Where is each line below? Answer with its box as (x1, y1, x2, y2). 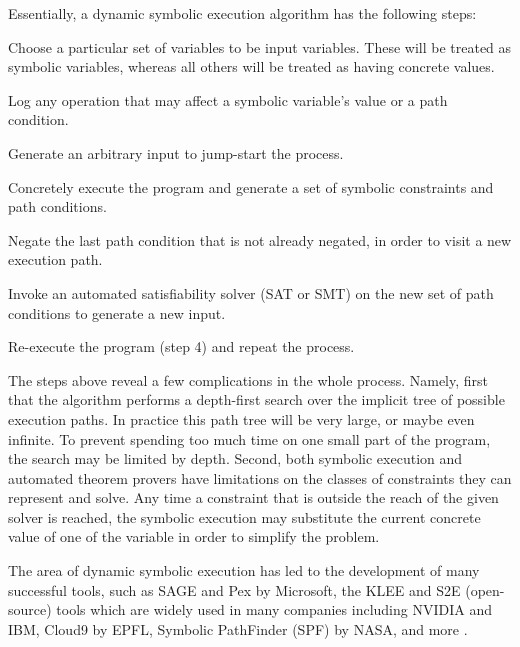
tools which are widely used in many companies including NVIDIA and (56, 599, 492, 620)
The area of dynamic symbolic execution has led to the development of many (8, 560, 480, 581)
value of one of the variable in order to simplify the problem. (8, 526, 380, 547)
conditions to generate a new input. (8, 302, 226, 323)
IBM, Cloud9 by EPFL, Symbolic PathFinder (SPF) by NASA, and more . (8, 618, 468, 639)
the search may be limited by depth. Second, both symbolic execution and (8, 448, 463, 469)
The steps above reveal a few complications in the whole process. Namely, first (8, 369, 489, 390)
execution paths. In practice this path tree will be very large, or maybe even (8, 408, 475, 429)
